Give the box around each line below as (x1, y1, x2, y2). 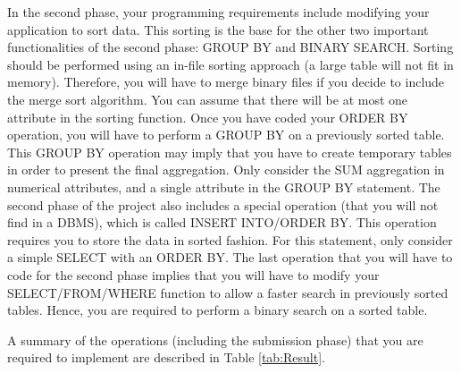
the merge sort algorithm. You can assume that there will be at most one (7, 89, 408, 108)
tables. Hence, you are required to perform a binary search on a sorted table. (7, 301, 428, 319)
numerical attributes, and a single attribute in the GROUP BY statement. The (7, 177, 440, 196)
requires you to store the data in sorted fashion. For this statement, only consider (7, 230, 453, 249)
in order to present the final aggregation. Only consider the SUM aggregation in (7, 160, 445, 179)
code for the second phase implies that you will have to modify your (7, 265, 380, 284)
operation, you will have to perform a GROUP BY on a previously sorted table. (7, 125, 445, 144)
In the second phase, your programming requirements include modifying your (7, 3, 430, 21)
